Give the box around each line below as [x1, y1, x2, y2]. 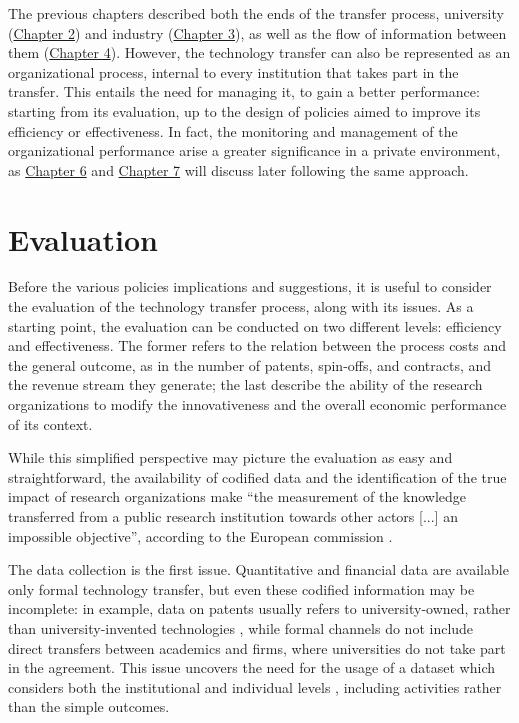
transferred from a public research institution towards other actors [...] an [8, 506, 458, 526]
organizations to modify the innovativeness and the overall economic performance [8, 394, 507, 415]
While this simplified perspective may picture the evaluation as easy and [8, 447, 453, 468]
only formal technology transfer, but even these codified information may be [8, 578, 475, 599]
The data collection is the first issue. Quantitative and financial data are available [8, 559, 509, 580]
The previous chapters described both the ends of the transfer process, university [8, 3, 504, 23]
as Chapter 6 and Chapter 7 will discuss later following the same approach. [8, 159, 469, 180]
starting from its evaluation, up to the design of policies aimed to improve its [8, 100, 481, 121]
